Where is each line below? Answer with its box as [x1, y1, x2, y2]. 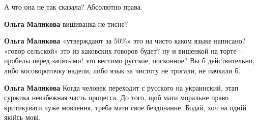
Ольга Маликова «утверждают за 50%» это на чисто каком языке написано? [4, 35, 246, 46]
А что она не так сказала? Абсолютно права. [4, 2, 142, 12]
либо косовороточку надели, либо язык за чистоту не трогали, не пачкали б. [4, 65, 241, 75]
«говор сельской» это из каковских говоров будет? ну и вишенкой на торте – [4, 45, 243, 56]
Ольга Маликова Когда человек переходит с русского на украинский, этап [4, 82, 239, 93]
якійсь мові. [4, 112, 41, 122]
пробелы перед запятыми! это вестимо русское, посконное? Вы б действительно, [4, 55, 254, 66]
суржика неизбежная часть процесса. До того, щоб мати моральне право [4, 92, 229, 103]
